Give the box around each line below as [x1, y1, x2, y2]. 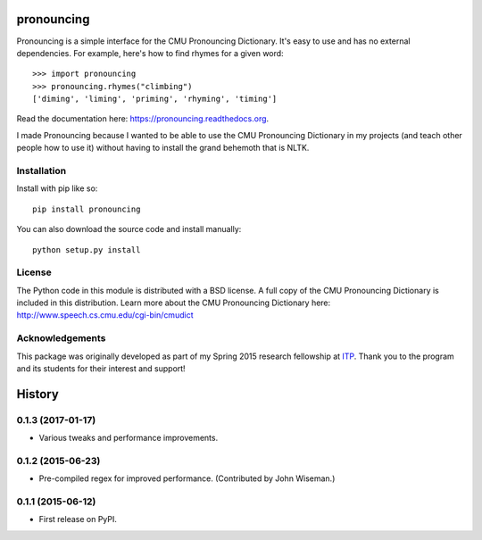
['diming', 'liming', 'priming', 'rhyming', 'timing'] [32, 94, 278, 104]
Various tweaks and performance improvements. [38, 433, 219, 444]
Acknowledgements [16, 332, 106, 345]
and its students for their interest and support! [16, 363, 187, 374]
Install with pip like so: [16, 183, 98, 194]
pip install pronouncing [32, 204, 141, 214]
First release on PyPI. [38, 514, 118, 525]
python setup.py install [32, 245, 141, 254]
